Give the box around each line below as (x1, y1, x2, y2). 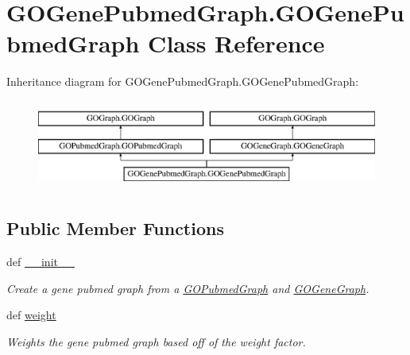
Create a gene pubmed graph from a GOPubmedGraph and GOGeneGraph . (6, 280, 369, 296)
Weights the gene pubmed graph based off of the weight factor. (6, 334, 306, 350)
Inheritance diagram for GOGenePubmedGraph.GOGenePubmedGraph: (6, 73, 359, 90)
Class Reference (148, 27, 325, 60)
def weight (6, 307, 56, 323)
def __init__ (6, 253, 75, 270)
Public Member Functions (6, 216, 224, 241)
